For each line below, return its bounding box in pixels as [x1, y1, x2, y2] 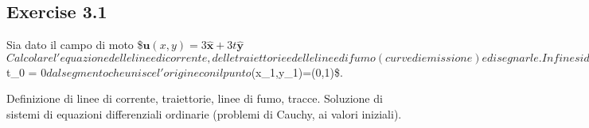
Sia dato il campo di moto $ [6, 36, 143, 53]
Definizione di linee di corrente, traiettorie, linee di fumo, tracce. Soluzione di [6, 90, 383, 107]
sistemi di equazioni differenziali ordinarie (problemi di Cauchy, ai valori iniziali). [6, 105, 402, 122]
